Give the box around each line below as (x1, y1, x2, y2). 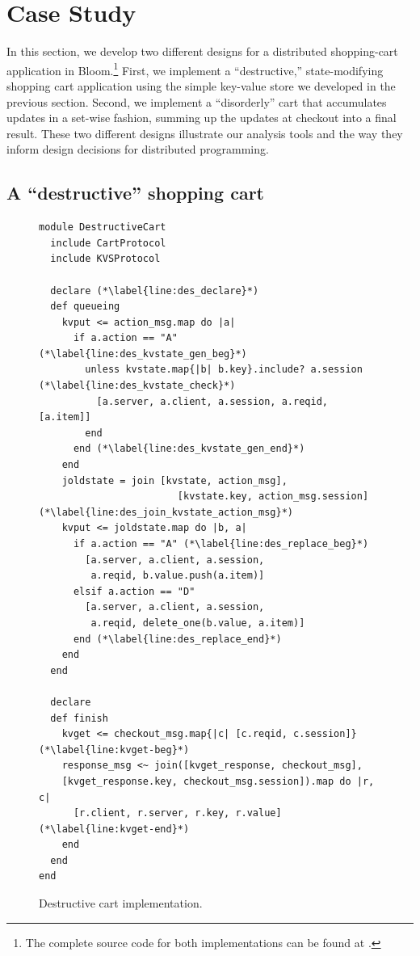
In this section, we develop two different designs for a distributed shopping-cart (6, 43, 398, 60)
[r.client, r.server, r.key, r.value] (73, 807, 282, 819)
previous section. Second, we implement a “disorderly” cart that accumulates (6, 93, 387, 110)
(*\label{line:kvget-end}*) (39, 823, 190, 835)
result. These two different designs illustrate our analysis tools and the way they (6, 124, 403, 141)
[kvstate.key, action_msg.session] (177, 491, 369, 503)
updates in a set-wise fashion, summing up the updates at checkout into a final (6, 109, 397, 126)
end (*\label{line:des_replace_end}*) (73, 633, 282, 645)
